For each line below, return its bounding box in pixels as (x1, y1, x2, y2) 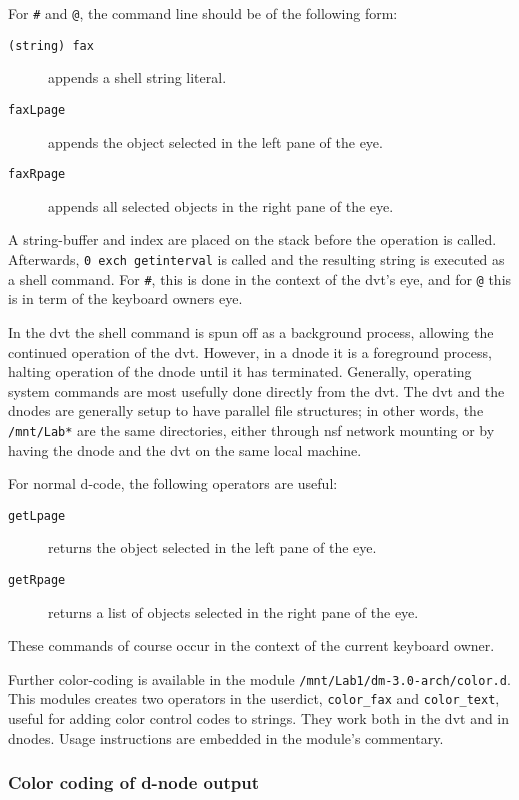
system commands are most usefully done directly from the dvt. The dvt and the (8, 380, 505, 401)
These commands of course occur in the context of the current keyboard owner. (8, 635, 495, 656)
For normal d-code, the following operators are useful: (8, 473, 338, 494)
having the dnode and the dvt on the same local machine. (8, 439, 362, 460)
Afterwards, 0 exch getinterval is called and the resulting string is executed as (8, 249, 505, 269)
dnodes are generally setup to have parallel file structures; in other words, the (8, 400, 484, 421)
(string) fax (8, 38, 94, 53)
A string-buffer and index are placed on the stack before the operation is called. (8, 229, 497, 250)
